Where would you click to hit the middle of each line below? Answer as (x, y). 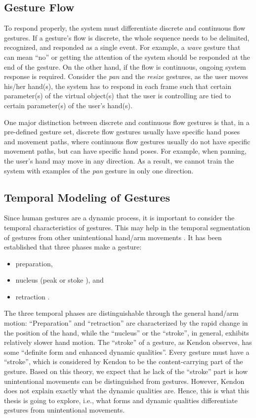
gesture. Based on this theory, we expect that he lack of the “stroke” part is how (126, 371)
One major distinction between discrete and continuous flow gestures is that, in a (127, 122)
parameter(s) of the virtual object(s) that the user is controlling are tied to (118, 96)
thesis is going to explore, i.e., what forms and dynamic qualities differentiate (121, 400)
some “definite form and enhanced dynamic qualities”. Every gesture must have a (127, 352)
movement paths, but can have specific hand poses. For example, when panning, (125, 151)
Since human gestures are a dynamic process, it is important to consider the (119, 218)
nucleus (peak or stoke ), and (60, 280)
